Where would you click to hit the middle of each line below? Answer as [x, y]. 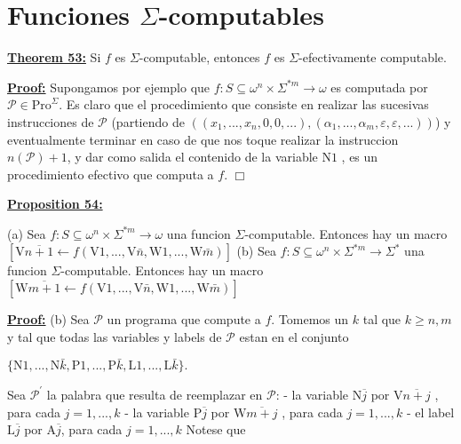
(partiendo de [148, 121]
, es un [360, 157]
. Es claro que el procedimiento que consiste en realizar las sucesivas [244, 104]
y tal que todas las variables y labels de [115, 336]
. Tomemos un [310, 319]
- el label [430, 412]
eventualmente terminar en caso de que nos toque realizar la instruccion [203, 139]
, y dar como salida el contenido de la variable [192, 157]
